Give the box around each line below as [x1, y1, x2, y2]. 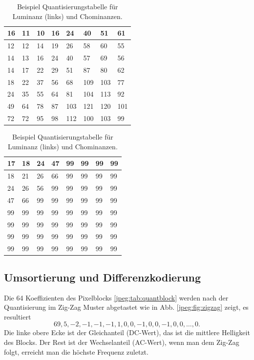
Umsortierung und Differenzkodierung [4, 269, 201, 284]
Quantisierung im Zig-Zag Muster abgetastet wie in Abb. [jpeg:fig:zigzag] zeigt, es [4, 302, 249, 312]
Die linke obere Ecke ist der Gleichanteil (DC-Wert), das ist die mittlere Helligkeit [4, 327, 250, 338]
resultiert [4, 311, 31, 321]
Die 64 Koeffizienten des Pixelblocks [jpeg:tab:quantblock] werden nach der [4, 292, 229, 302]
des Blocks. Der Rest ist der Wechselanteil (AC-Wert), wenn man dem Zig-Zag [4, 337, 239, 347]
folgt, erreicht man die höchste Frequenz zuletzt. [4, 346, 148, 357]
